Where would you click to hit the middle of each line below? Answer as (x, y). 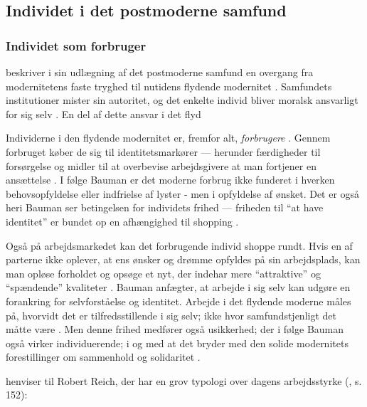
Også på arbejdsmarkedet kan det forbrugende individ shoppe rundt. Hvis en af (179, 245)
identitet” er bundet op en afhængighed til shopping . (122, 221)
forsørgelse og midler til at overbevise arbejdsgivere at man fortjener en (161, 165)
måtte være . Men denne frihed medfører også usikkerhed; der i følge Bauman (175, 329)
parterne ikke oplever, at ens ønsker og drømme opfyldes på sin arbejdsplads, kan (183, 259)
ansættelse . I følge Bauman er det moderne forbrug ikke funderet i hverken (170, 180)
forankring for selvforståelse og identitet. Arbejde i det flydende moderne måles (179, 301)
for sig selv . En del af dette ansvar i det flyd (103, 113)
